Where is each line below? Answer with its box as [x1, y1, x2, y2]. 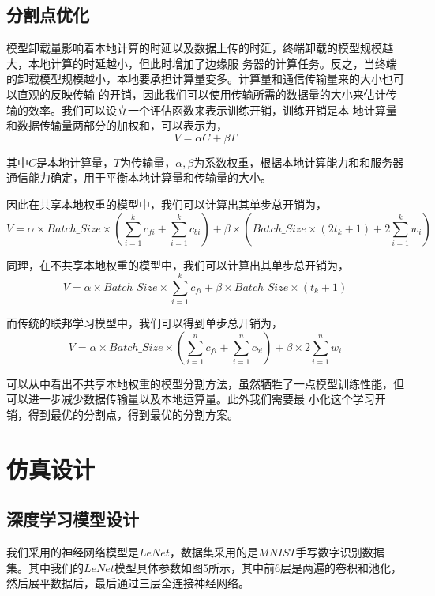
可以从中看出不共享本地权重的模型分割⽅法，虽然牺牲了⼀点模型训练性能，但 [6, 375, 404, 391]
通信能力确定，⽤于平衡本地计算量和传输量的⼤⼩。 [6, 169, 272, 186]
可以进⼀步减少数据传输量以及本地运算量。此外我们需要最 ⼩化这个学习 [6, 390, 375, 407]
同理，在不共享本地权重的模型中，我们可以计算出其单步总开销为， [6, 256, 349, 273]
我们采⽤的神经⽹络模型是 [6, 544, 139, 560]
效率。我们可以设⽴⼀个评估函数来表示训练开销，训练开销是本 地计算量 [28, 101, 397, 118]
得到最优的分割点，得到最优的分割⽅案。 [28, 406, 238, 423]
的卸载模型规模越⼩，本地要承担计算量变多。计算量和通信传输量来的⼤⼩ [6, 70, 382, 87]
